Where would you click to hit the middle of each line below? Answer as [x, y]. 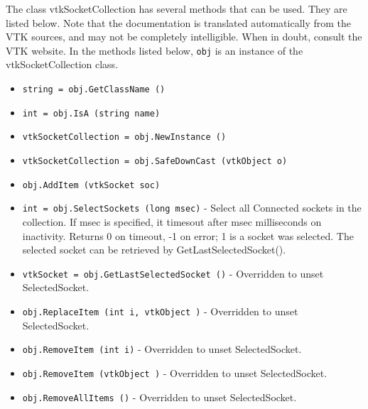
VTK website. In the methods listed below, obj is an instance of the [155, 50]
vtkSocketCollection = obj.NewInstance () [124, 137]
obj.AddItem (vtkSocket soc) [91, 185]
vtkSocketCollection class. [62, 64]
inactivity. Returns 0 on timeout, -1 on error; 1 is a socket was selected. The [188, 235]
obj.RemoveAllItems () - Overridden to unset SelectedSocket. [159, 397]
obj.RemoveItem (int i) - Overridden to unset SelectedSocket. [162, 349]
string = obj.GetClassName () [94, 90]
